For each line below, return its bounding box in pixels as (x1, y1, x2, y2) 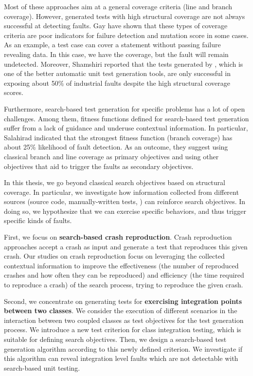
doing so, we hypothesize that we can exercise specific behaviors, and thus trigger (4, 206, 246, 216)
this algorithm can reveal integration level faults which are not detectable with (4, 353, 238, 363)
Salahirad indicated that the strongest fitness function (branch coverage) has (4, 132, 233, 142)
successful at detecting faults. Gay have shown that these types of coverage (4, 20, 228, 31)
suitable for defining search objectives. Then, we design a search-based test (4, 334, 227, 344)
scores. (4, 87, 23, 97)
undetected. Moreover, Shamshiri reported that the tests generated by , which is (4, 58, 243, 69)
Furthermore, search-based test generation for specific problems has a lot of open (4, 103, 245, 113)
